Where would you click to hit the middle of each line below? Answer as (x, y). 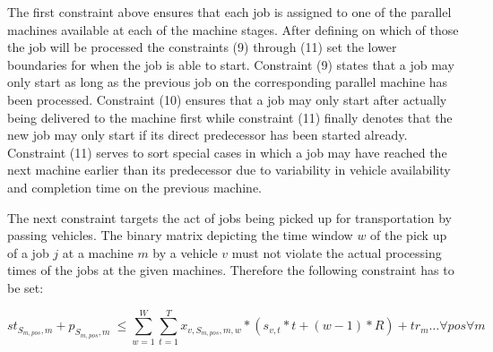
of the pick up (409, 235)
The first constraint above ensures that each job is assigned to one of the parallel (229, 12)
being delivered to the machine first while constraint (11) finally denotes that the (230, 117)
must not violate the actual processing (337, 252)
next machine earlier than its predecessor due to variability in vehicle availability (229, 170)
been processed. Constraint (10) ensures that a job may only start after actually (227, 99)
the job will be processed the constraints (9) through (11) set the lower (202, 47)
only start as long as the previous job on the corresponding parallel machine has (228, 82)
